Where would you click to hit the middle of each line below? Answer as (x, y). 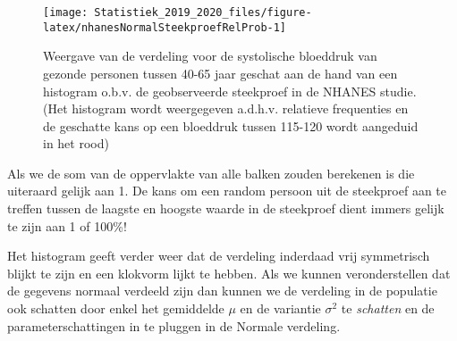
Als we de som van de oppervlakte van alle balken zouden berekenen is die (211, 173)
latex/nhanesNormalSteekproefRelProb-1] (165, 27)
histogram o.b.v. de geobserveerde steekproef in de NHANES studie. (230, 91)
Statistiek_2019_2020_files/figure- (203, 12)
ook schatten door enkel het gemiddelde (116, 308)
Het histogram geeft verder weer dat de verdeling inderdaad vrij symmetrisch (219, 256)
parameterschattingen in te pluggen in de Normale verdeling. (174, 325)
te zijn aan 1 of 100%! (67, 225)
